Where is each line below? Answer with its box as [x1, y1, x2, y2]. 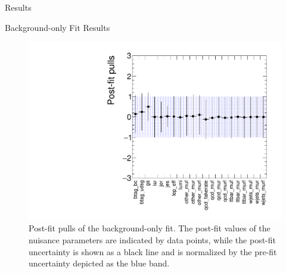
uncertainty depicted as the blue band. [29, 257, 170, 269]
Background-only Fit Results [5, 21, 110, 33]
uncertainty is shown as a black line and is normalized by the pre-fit [29, 245, 277, 258]
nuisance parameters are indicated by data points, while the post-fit [29, 234, 276, 246]
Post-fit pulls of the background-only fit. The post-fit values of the [29, 222, 271, 234]
